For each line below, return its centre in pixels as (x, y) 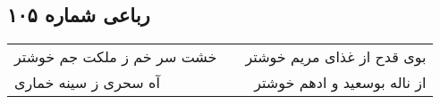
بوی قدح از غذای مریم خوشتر (336, 57)
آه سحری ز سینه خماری (87, 83)
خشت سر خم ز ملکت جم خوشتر (116, 57)
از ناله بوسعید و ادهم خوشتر (340, 83)
